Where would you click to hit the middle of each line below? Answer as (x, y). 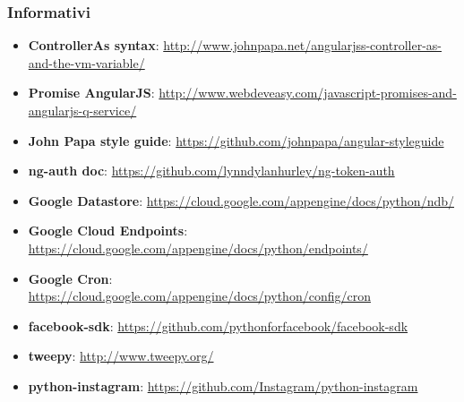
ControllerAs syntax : (94, 45)
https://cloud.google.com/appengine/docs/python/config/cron (199, 296)
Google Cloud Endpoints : (108, 231)
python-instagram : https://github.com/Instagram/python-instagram (223, 385)
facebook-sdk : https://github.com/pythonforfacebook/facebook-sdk (218, 325)
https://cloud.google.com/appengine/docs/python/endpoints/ (198, 248)
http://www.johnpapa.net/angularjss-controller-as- (302, 45)
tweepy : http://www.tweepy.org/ (121, 356)
